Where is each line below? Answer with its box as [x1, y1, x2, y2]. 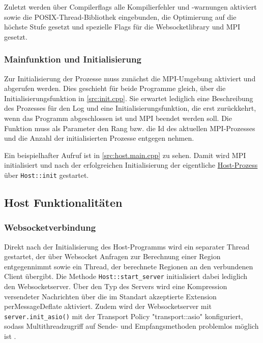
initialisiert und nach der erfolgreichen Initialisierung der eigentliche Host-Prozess [4, 160, 258, 170]
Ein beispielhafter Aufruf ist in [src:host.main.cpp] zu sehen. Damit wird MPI [4, 149, 246, 160]
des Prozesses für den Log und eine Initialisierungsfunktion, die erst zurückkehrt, [4, 103, 256, 113]
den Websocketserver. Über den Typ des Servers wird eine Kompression [4, 281, 227, 292]
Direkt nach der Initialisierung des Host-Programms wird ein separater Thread [4, 241, 250, 252]
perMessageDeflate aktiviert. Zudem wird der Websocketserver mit [4, 301, 212, 311]
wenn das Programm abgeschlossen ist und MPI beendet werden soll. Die [4, 112, 232, 123]
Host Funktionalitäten [4, 194, 123, 210]
